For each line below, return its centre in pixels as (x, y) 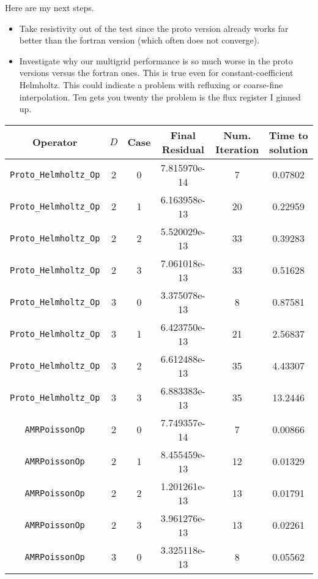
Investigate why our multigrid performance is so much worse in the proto (156, 60)
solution (289, 149)
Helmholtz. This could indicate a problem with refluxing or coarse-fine (151, 84)
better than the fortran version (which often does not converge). (139, 40)
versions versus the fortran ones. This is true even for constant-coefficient (156, 73)
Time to (288, 135)
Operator (55, 142)
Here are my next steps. (50, 7)
